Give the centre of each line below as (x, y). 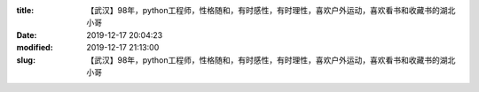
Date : (27, 34)
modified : (35, 48)
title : (25, 10)
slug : (26, 60)
